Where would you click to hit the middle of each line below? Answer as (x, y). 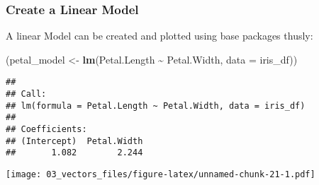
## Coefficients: (46, 130)
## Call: (26, 94)
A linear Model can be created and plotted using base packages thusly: (159, 36)
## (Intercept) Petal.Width (74, 141)
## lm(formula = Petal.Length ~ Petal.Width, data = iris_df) (156, 106)
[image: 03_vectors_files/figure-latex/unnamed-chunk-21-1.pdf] (161, 174)
